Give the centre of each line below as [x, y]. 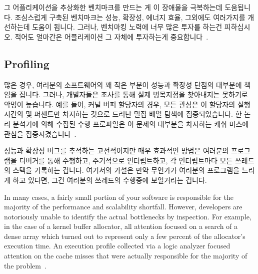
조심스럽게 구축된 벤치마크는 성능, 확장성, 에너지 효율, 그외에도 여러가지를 [130, 17]
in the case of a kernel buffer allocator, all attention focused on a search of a [121, 226]
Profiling [27, 63]
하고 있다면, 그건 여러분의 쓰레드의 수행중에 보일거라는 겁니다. [110, 180]
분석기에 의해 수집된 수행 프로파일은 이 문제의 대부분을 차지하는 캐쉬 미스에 [131, 123]
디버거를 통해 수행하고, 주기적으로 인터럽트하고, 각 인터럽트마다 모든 [126, 160]
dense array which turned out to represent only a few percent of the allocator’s [125, 236]
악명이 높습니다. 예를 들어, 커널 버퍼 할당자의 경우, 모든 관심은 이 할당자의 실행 [127, 104]
